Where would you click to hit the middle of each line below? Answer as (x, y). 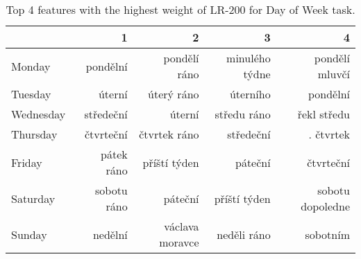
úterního (250, 94)
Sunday (29, 234)
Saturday (33, 198)
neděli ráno (244, 234)
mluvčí (334, 74)
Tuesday (31, 94)
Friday (27, 162)
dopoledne (325, 206)
